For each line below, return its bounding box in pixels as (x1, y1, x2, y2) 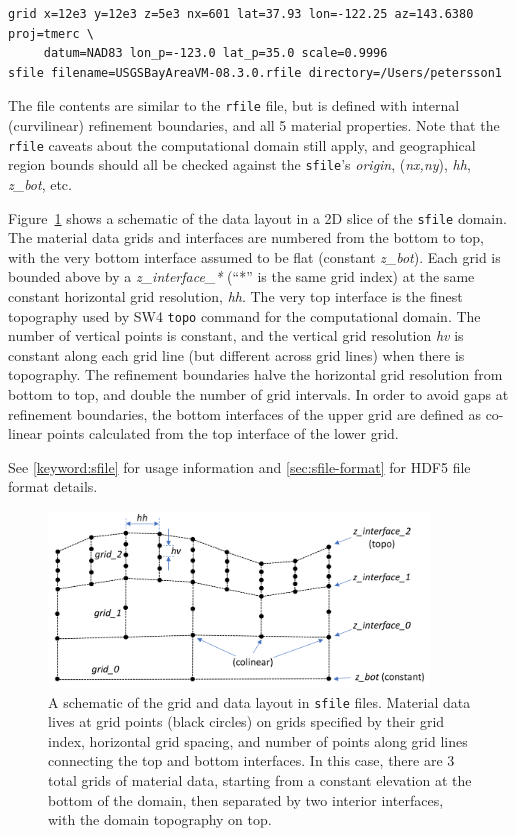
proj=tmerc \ (8, 26, 94, 41)
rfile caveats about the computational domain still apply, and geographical (8, 134, 476, 155)
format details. (8, 476, 98, 497)
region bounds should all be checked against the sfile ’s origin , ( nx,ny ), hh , (8, 154, 471, 175)
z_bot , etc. (8, 173, 72, 194)
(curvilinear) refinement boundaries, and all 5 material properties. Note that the (8, 115, 500, 136)
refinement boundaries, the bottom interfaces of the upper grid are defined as (8, 403, 481, 424)
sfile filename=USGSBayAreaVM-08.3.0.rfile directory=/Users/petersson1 (8, 65, 502, 80)
